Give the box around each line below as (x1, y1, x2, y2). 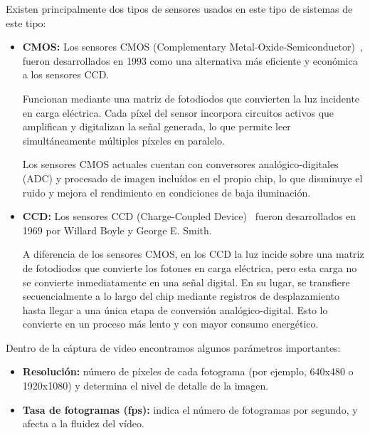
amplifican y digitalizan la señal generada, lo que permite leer (22, 119, 291, 134)
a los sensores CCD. (22, 67, 110, 82)
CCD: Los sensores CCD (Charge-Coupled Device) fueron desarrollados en (22, 209, 356, 224)
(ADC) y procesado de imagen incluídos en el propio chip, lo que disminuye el (22, 170, 363, 185)
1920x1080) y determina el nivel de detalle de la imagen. (22, 378, 269, 393)
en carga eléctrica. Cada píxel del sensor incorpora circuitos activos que (22, 105, 334, 120)
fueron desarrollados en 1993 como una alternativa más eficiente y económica (22, 53, 358, 68)
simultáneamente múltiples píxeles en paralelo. (22, 132, 225, 147)
